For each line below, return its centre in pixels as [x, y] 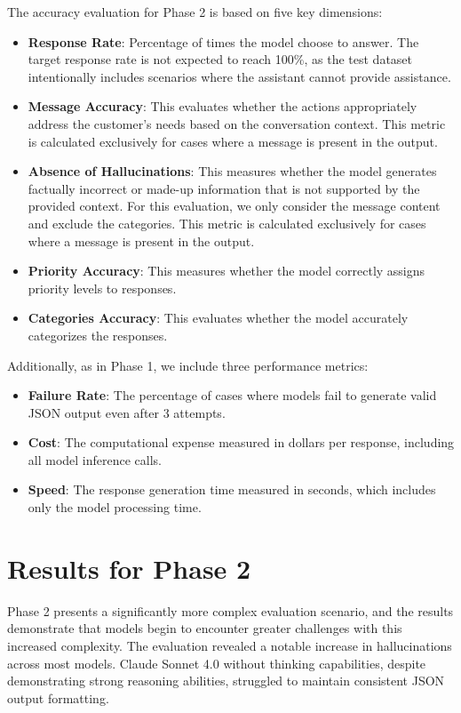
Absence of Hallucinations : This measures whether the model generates [232, 171]
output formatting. [58, 697]
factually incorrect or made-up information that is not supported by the [224, 188]
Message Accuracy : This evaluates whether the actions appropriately [223, 106]
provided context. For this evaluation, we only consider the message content [234, 206]
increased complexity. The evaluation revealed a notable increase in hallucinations [230, 645]
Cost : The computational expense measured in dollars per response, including [241, 442]
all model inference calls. [95, 459]
